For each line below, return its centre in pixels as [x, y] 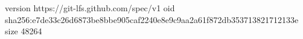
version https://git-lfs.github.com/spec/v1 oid [90, 8]
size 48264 [24, 31]
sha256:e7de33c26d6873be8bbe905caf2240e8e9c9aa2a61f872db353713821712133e [152, 19]
